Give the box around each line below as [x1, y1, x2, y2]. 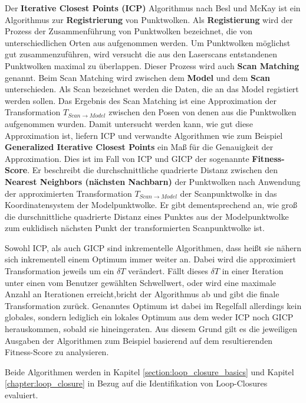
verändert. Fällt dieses [128, 265, 208, 277]
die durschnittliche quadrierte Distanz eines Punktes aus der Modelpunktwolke [5, 210, 289, 222]
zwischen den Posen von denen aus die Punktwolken [108, 106, 297, 118]
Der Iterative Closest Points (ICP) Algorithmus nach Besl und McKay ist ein [5, 2, 301, 14]
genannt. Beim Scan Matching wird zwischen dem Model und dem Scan [5, 71, 270, 83]
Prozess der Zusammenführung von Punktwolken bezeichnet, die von [5, 25, 252, 37]
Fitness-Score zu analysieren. [5, 346, 109, 358]
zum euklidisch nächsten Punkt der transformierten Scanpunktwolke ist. [5, 222, 265, 234]
